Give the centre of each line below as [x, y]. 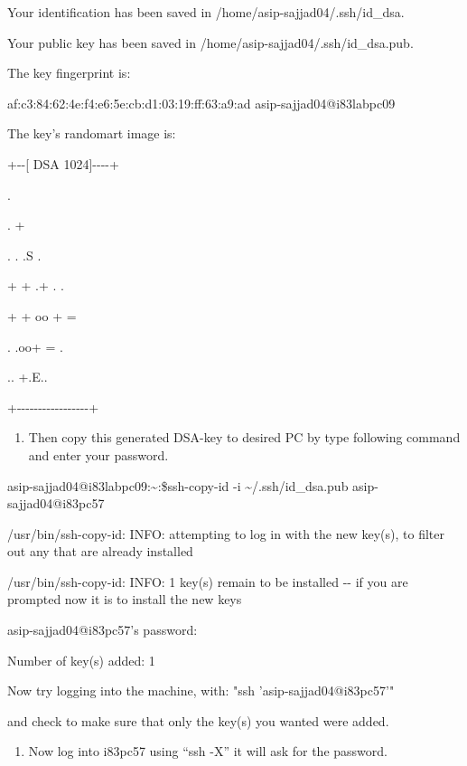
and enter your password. [98, 454]
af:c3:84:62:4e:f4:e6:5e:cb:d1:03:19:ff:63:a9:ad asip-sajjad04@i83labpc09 [201, 103]
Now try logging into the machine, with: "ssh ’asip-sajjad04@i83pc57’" [201, 690]
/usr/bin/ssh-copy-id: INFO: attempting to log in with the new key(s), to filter [226, 533]
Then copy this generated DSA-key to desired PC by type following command [244, 437]
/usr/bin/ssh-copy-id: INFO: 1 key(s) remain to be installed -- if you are [208, 581]
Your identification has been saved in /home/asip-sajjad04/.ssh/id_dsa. [206, 12]
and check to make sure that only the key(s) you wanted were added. [198, 720]
